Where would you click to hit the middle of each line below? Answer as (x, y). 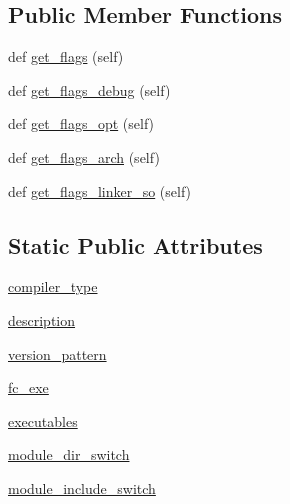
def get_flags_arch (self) (84, 156)
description (42, 319)
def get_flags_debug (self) (89, 89)
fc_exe (28, 387)
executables (43, 420)
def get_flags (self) (66, 56)
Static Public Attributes (135, 244)
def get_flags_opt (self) (81, 123)
